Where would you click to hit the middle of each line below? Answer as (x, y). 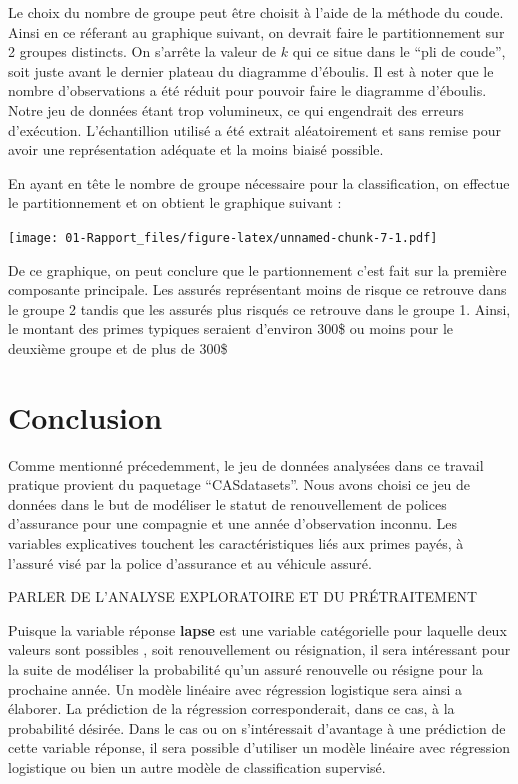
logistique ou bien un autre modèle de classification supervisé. (197, 767)
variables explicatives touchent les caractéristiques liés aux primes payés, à (236, 543)
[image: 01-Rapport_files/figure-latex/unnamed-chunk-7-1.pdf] (223, 237)
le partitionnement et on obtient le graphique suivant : (175, 202)
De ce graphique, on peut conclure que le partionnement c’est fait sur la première (257, 269)
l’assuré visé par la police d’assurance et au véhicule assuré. (190, 562)
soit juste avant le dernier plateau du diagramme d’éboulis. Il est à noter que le (251, 70)
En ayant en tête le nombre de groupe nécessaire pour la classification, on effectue (259, 182)
